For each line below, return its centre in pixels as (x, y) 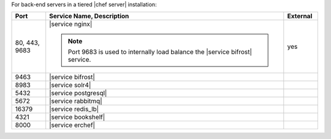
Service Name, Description (89, 16)
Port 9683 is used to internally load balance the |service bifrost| (160, 52)
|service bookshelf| (77, 117)
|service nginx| (71, 24)
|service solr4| (70, 85)
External (300, 16)
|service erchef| (72, 125)
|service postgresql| (78, 93)
